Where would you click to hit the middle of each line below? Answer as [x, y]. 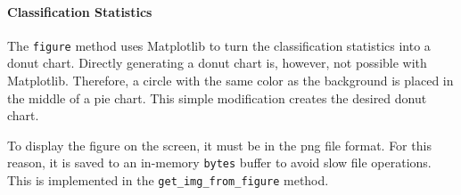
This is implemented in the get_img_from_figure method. [168, 180]
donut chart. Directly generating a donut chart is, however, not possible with [217, 63]
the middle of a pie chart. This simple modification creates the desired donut [217, 97]
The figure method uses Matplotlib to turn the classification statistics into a [219, 45]
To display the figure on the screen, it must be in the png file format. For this [219, 145]
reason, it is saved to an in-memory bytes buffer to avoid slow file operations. [219, 162]
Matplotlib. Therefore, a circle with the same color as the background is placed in [230, 81]
